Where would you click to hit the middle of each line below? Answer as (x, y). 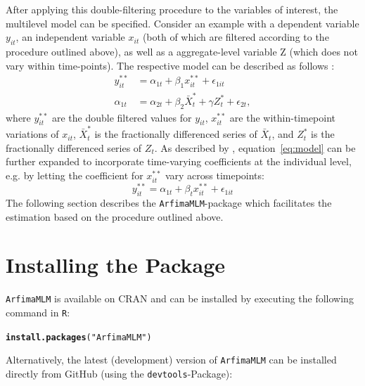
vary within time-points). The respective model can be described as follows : (170, 65)
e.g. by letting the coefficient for (75, 175)
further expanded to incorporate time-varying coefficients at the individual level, (179, 161)
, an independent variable (70, 37)
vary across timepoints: (214, 175)
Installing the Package (116, 265)
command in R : (38, 312)
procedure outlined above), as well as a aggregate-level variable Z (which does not (182, 51)
